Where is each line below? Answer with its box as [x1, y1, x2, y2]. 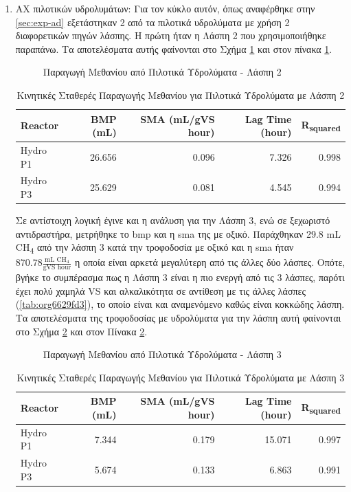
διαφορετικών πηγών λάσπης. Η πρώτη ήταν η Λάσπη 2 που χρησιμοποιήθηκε [15, 28, 326, 43]
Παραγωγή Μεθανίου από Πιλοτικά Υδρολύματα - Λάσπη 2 [43, 65, 282, 79]
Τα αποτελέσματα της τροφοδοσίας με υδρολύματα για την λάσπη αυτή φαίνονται [15, 311, 341, 325]
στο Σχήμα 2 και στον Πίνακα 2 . [15, 324, 148, 338]
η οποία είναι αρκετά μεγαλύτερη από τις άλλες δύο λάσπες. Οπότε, [74, 255, 346, 269]
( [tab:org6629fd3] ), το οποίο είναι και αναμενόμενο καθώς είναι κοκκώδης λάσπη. [15, 297, 345, 311]
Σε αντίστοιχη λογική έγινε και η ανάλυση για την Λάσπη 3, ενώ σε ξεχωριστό [15, 213, 330, 227]
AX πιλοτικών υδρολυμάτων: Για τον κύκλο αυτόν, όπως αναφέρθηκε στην [15, 1, 315, 15]
